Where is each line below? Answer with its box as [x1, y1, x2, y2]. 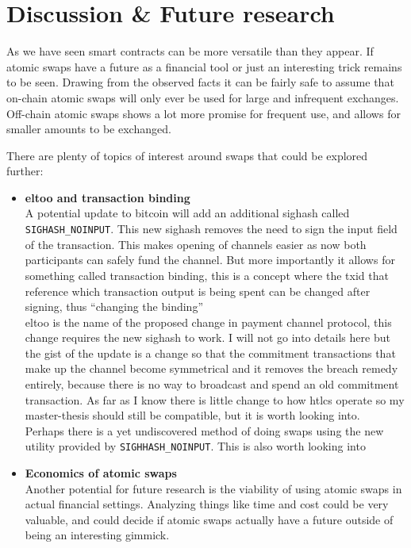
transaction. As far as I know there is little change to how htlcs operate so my [25, 391, 405, 408]
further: [6, 163, 44, 179]
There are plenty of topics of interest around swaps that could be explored [6, 147, 368, 163]
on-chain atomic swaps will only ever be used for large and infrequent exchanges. [6, 89, 399, 105]
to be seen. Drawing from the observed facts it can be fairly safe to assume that [6, 74, 394, 90]
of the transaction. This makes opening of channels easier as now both [25, 236, 367, 252]
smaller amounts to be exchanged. [6, 121, 171, 137]
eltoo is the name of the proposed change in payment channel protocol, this [25, 313, 392, 330]
